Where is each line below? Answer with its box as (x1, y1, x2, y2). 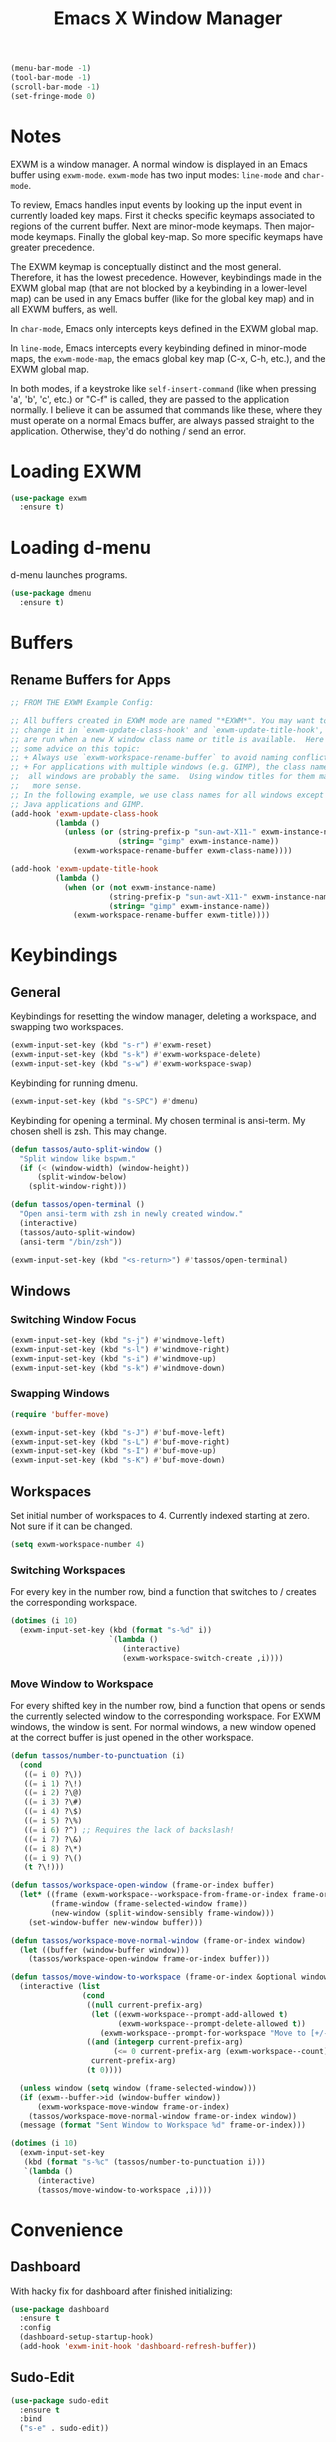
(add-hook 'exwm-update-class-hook (10, 808, 159, 819)
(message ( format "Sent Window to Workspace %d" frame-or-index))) (19, 2120, 307, 2131)
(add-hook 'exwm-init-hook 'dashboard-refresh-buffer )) (19, 2342, 257, 2352)
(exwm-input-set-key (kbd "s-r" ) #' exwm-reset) (10, 1040, 213, 1051)
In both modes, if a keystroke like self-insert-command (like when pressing (10, 382, 317, 394)
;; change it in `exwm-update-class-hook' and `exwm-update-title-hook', (10, 725, 325, 735)
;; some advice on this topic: (10, 743, 141, 754)
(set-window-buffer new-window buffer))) (28, 1917, 203, 1927)
